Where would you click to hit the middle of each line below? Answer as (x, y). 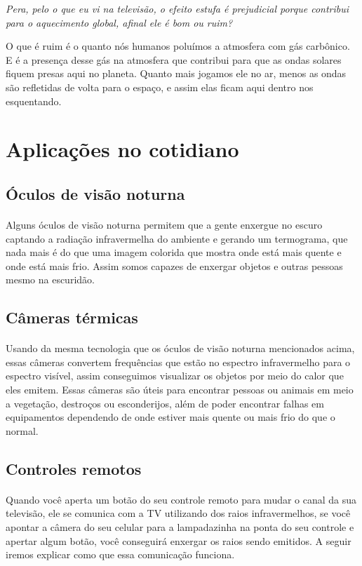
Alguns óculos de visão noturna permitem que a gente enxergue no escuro (164, 224)
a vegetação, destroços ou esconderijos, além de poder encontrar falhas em (165, 403)
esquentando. (34, 101)
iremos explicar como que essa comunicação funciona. (120, 554)
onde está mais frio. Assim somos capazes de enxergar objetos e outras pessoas (174, 265)
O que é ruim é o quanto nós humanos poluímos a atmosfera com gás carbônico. (178, 46)
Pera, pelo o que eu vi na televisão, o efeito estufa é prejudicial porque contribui (177, 8)
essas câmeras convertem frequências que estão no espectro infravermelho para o (178, 362)
